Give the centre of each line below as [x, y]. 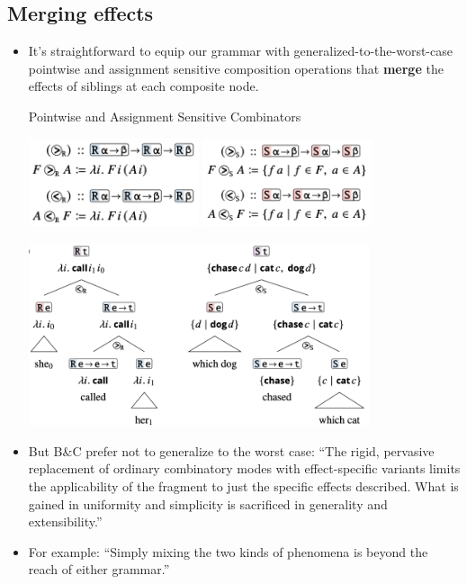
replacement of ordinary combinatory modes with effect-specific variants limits [244, 468]
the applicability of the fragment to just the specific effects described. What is [243, 486]
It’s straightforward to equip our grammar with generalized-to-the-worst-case [240, 51]
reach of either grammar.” [99, 569]
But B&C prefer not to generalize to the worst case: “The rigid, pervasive [231, 450]
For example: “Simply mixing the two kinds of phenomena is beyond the [228, 551]
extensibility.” [65, 521]
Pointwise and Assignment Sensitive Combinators [165, 116]
